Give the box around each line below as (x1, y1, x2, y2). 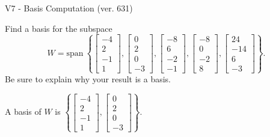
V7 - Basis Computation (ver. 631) (5, 2, 133, 14)
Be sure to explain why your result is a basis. (5, 72, 171, 85)
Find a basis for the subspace (5, 22, 112, 34)
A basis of (5, 105, 41, 118)
